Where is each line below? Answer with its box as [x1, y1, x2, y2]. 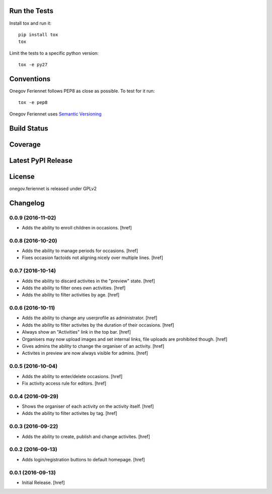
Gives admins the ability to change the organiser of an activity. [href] [22, 343, 165, 349]
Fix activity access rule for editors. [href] [22, 380, 107, 386]
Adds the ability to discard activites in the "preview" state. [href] [22, 278, 156, 284]
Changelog [9, 199, 45, 207]
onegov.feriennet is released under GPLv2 [9, 186, 97, 192]
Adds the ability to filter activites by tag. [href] [22, 410, 118, 416]
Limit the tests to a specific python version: [9, 50, 99, 56]
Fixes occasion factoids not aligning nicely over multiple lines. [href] [22, 255, 163, 261]
